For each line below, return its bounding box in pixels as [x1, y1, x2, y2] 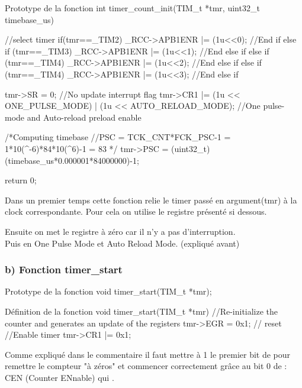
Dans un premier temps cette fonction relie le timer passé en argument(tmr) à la [5, 193, 297, 206]
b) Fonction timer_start [5, 262, 123, 277]
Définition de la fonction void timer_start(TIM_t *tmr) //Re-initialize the [5, 305, 278, 317]
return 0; [5, 174, 37, 186]
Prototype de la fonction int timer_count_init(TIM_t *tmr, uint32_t [5, 2, 260, 14]
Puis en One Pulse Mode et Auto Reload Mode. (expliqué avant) [5, 237, 240, 249]
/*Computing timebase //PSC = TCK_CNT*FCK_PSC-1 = [5, 131, 231, 143]
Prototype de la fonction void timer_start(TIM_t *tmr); [5, 285, 212, 298]
